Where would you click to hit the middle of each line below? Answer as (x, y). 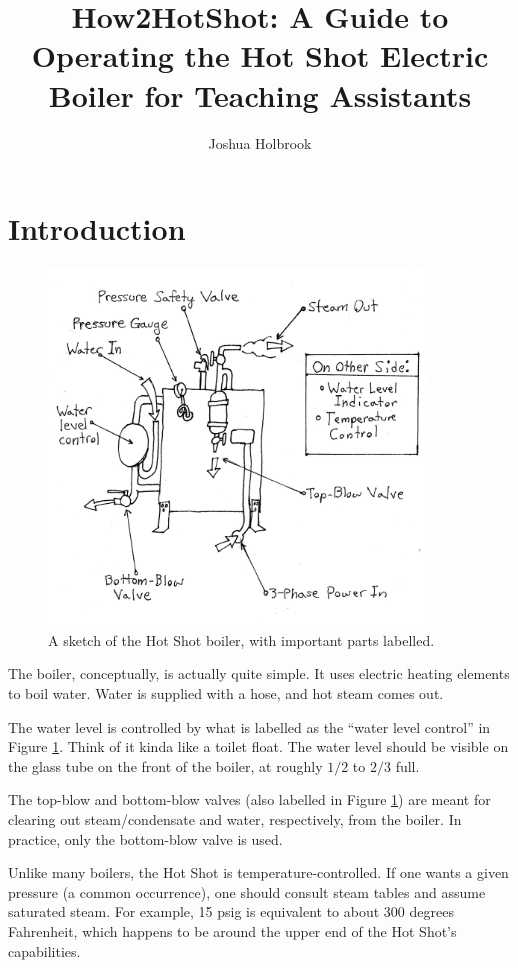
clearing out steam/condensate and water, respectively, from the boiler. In (235, 819)
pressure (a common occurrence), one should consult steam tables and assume (247, 891)
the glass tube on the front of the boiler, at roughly (165, 765)
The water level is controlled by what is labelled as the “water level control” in (249, 726)
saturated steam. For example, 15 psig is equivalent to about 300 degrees (231, 911)
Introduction (97, 228)
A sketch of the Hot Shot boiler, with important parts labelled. (241, 639)
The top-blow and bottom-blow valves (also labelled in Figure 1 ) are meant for (249, 799)
